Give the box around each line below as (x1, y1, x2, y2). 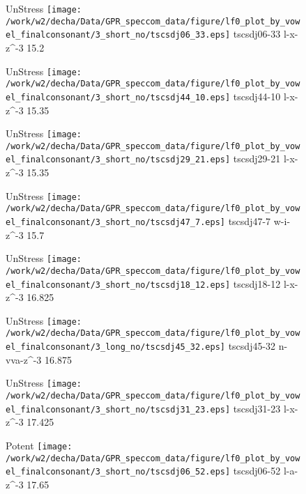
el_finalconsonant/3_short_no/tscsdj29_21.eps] (6, 155, 231, 165)
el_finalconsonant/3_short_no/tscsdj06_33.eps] (6, 30, 231, 40)
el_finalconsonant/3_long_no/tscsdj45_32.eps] (6, 342, 225, 353)
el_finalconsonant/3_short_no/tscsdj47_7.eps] (6, 217, 225, 227)
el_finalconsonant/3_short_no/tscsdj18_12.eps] (6, 279, 231, 290)
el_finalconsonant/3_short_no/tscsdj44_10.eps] (6, 92, 231, 102)
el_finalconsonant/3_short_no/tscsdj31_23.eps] (6, 404, 231, 415)
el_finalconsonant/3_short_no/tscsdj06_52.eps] (6, 467, 231, 477)
